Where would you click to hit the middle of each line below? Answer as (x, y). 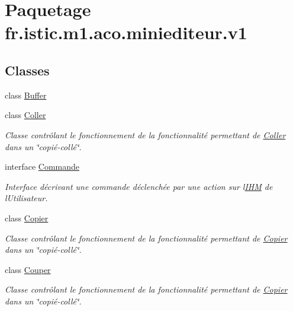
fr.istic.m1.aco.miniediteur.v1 (126, 32)
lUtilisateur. (26, 198)
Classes (27, 70)
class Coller (25, 115)
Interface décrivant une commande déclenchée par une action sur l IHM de (139, 186)
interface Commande (42, 166)
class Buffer (26, 95)
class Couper (28, 269)
